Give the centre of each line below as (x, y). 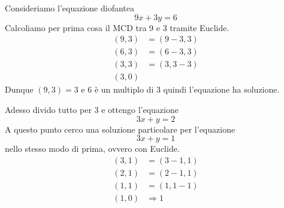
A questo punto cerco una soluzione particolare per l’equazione (120, 129)
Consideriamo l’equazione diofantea (70, 8)
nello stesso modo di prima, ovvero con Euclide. (92, 149)
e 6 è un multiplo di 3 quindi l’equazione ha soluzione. (180, 89)
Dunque (19, 89)
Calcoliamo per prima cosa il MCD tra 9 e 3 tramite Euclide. (117, 27)
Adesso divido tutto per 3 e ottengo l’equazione (92, 109)
